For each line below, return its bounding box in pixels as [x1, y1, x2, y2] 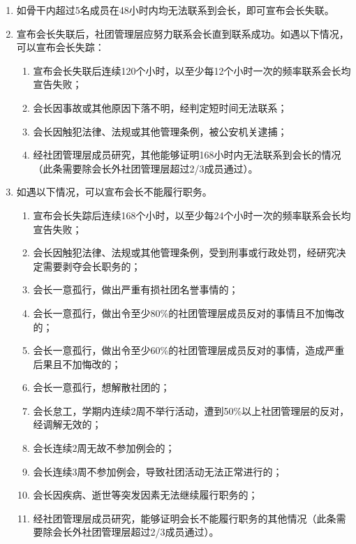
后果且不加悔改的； [33, 356, 121, 371]
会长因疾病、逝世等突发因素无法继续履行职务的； [33, 487, 258, 502]
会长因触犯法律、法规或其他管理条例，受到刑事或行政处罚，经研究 [33, 245, 336, 260]
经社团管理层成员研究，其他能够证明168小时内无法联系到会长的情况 [33, 147, 341, 162]
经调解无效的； [33, 417, 102, 432]
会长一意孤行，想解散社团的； [33, 380, 170, 395]
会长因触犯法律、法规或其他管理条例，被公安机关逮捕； [33, 124, 288, 138]
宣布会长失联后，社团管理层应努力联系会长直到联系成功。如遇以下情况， [16, 26, 349, 41]
